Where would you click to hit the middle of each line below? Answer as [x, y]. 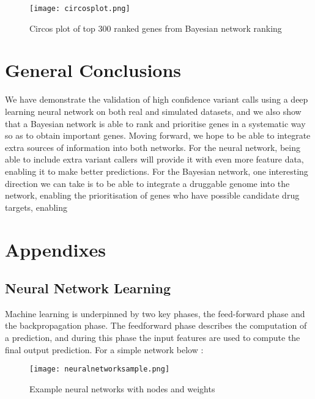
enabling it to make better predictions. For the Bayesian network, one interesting [157, 171]
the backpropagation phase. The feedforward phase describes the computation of [156, 325]
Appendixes [55, 249]
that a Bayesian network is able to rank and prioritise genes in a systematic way [155, 123]
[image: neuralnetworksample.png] [100, 369]
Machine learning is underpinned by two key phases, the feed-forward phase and [155, 313]
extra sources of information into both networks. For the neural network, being [153, 147]
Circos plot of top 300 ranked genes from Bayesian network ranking [156, 28]
